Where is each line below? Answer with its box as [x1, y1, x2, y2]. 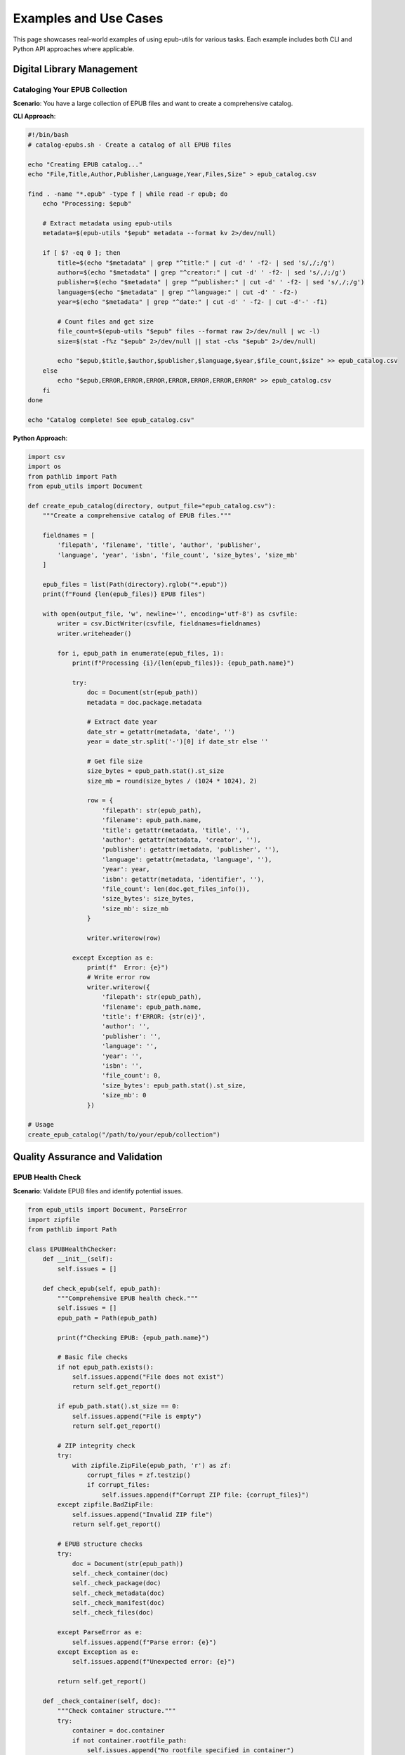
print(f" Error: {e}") [86, 964, 168, 972]
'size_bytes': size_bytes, [102, 895, 194, 903]
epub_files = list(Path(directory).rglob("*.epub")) [42, 580, 228, 588]
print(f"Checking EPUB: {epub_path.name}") [57, 1334, 210, 1342]
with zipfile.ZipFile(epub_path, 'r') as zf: [72, 1461, 232, 1469]
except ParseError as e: [57, 1629, 143, 1636]
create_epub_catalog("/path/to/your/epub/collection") [27, 1130, 220, 1139]
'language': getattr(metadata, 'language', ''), [102, 855, 272, 863]
